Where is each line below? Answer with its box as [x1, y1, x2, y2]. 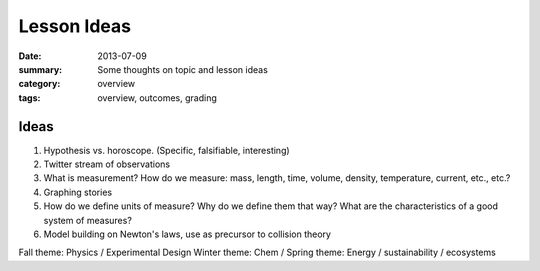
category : [18, 78, 61, 90]
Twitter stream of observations [43, 158, 170, 170]
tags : [18, 91, 41, 104]
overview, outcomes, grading [97, 91, 217, 104]
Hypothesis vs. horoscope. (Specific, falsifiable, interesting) [43, 144, 290, 156]
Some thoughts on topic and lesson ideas [97, 63, 269, 75]
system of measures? [43, 214, 132, 226]
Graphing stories [43, 186, 113, 198]
